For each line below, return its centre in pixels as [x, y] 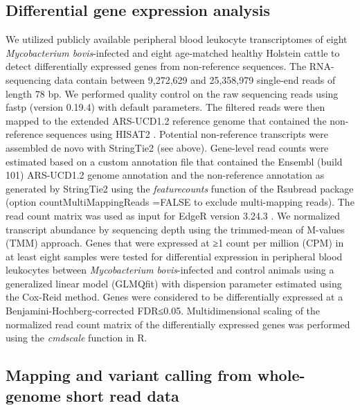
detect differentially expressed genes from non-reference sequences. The [156, 66]
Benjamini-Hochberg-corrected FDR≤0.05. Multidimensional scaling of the [163, 311]
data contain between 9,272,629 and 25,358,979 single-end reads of [195, 79]
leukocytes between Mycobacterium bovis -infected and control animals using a [170, 270]
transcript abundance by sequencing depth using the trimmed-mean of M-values [175, 229]
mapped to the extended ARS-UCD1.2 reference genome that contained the [166, 120]
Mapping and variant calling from [129, 375]
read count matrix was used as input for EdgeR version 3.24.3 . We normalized [173, 215]
